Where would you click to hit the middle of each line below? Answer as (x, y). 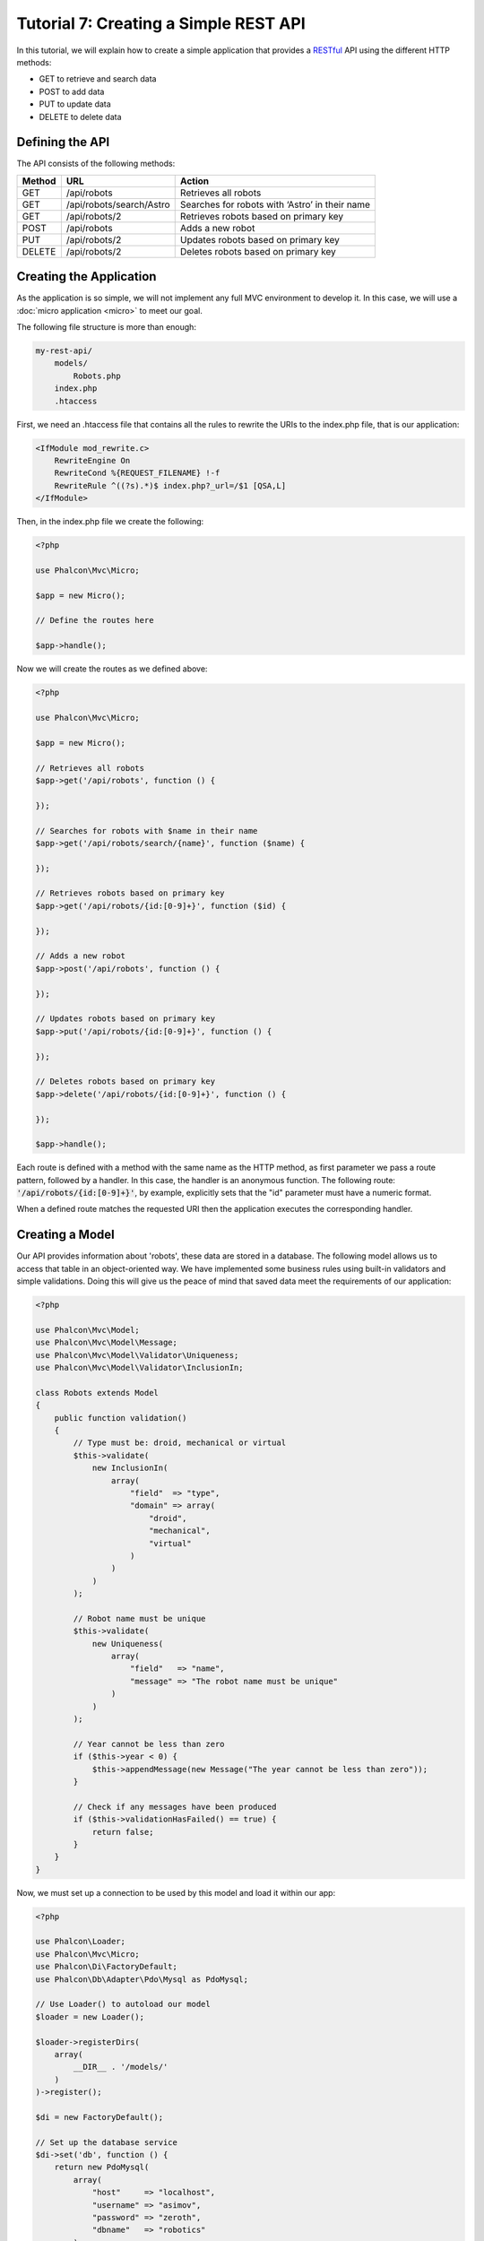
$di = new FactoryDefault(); (99, 2117)
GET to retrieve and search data (98, 79)
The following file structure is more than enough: (107, 327)
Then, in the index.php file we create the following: (110, 522)
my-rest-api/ (64, 351)
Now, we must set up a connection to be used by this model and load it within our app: (176, 1892)
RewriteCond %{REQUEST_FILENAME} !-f (137, 473)
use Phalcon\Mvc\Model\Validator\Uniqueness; (137, 1355)
